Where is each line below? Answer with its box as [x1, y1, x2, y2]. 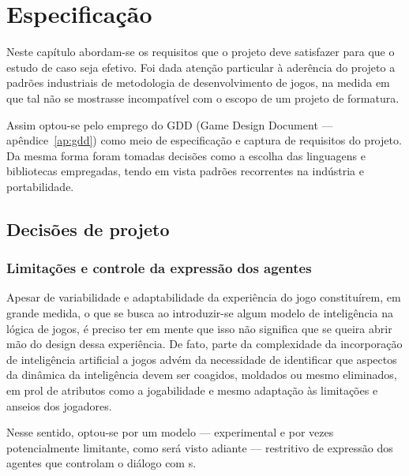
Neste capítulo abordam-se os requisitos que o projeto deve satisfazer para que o [6, 43, 395, 60]
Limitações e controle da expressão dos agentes [6, 258, 312, 278]
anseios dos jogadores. [6, 397, 112, 414]
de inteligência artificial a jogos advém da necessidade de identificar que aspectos [6, 350, 397, 367]
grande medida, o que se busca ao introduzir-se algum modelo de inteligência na [6, 305, 393, 321]
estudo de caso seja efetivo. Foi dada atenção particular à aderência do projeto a [6, 58, 396, 75]
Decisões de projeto [6, 216, 170, 241]
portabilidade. [6, 178, 74, 194]
